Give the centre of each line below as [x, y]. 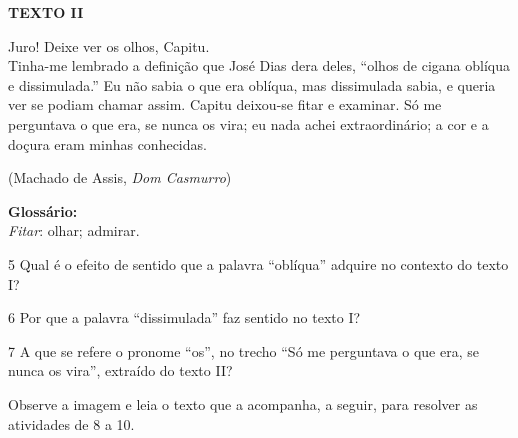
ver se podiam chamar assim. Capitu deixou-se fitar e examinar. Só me [225, 104]
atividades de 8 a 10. [71, 423]
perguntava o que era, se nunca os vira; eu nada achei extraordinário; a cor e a [248, 123]
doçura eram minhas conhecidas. [107, 143]
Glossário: [43, 210]
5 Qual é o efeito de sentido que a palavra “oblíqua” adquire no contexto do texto [258, 263]
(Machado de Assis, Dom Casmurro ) [120, 177]
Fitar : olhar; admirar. [74, 230]
